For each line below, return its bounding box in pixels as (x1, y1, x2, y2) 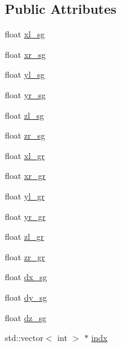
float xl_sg (5, 28, 45, 40)
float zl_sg (5, 108, 45, 121)
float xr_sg (5, 48, 46, 60)
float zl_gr (5, 230, 45, 243)
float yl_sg (5, 68, 45, 81)
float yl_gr (5, 189, 45, 202)
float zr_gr (5, 250, 45, 263)
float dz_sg (5, 311, 46, 324)
